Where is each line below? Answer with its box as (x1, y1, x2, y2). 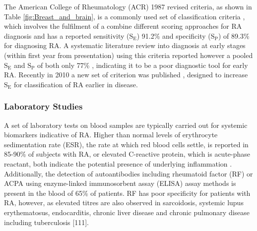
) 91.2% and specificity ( (136, 30, 211, 41)
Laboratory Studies (4, 100, 83, 113)
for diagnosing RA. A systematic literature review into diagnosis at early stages (4, 40, 246, 51)
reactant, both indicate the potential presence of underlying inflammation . (4, 158, 232, 169)
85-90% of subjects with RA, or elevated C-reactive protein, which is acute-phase (4, 149, 251, 159)
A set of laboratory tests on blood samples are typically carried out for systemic (4, 119, 248, 130)
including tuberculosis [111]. (4, 217, 89, 227)
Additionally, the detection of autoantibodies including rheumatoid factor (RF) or (4, 168, 253, 178)
